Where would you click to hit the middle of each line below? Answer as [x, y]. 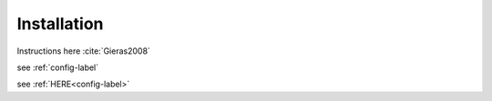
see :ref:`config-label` [58, 67]
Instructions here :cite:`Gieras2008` [83, 51]
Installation [60, 24]
